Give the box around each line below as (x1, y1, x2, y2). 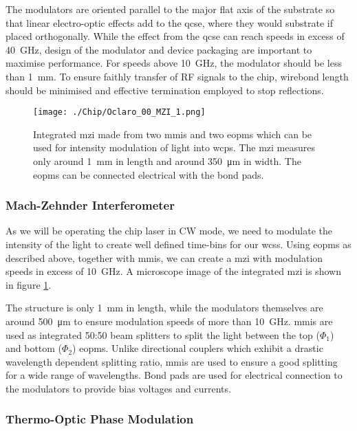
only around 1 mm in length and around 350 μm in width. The (33, 154, 301, 168)
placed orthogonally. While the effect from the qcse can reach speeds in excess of (6, 29, 345, 43)
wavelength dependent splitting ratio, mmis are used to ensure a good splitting (6, 354, 338, 368)
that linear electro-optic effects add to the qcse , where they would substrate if (6, 15, 334, 30)
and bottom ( (6, 341, 63, 355)
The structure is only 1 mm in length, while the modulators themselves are (6, 300, 323, 315)
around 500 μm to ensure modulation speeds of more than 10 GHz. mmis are (6, 313, 333, 328)
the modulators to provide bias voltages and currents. (6, 381, 231, 395)
